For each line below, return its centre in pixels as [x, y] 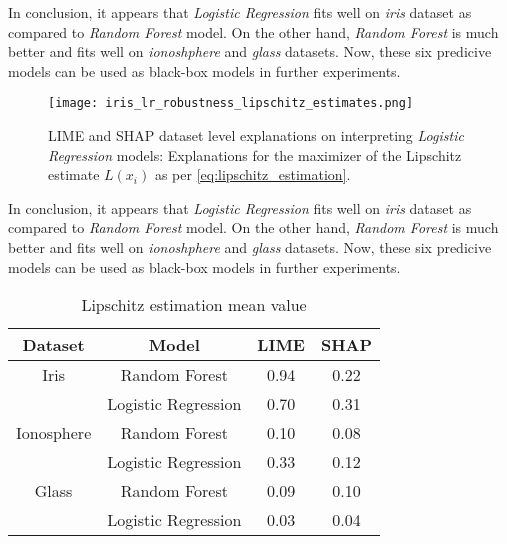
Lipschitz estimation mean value [194, 305]
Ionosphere [54, 433]
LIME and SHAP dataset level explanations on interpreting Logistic [256, 135]
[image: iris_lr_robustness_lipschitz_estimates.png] [231, 103]
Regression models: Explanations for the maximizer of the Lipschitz [255, 154]
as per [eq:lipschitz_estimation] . [252, 174]
